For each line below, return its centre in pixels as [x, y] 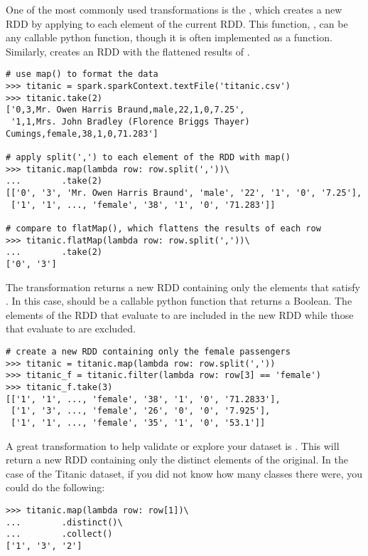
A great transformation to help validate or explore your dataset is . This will [173, 445]
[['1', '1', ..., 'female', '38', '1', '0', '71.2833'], [143, 399]
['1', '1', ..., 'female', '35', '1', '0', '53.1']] [138, 423]
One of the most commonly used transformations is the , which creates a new [174, 9]
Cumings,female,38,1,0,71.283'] [82, 133]
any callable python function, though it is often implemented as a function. [169, 37]
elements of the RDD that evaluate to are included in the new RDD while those [180, 314]
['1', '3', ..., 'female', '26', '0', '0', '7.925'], [141, 411]
